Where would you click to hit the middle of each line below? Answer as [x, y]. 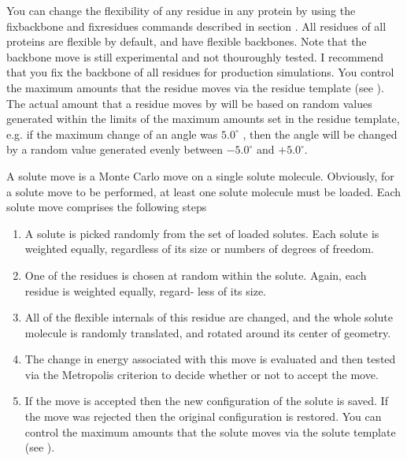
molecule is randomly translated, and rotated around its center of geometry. [208, 332]
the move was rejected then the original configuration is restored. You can [203, 416]
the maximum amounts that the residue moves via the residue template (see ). [195, 87]
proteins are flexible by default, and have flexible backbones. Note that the [187, 41]
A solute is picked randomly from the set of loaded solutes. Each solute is [202, 233]
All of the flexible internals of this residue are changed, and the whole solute [209, 317]
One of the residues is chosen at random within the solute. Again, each [196, 275]
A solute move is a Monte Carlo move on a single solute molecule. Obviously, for [200, 175]
